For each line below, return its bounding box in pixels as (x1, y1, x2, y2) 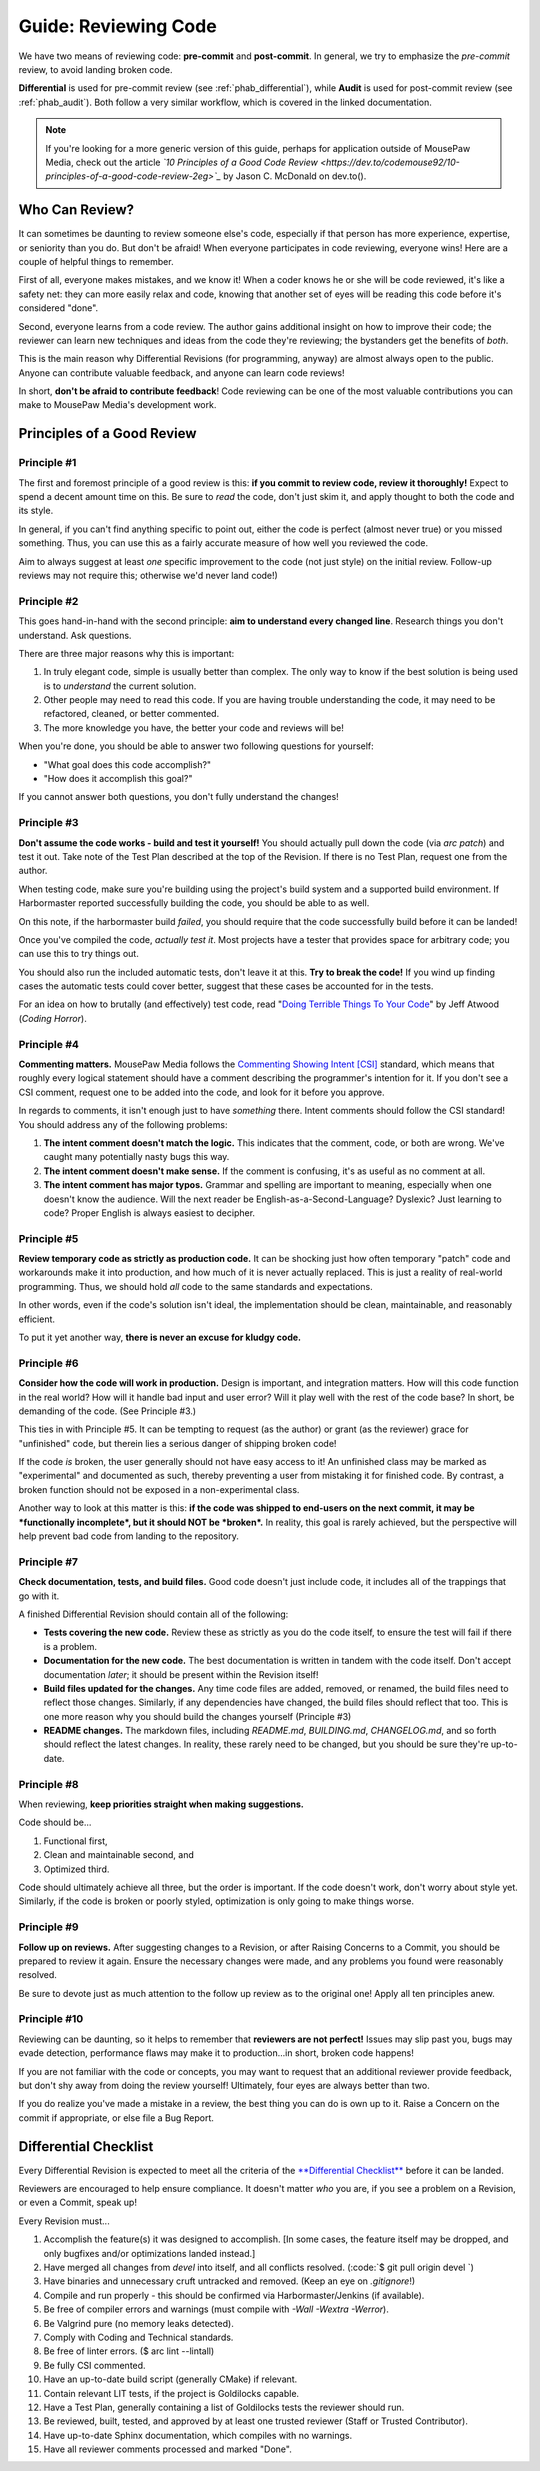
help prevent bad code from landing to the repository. (18, 1530, 239, 1542)
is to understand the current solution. (43, 680, 197, 692)
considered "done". (18, 302, 99, 314)
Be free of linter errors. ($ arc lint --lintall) (43, 2345, 215, 2357)
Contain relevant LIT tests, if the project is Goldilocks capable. (43, 2387, 300, 2399)
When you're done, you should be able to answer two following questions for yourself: (18, 740, 374, 752)
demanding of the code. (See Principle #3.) (18, 1405, 197, 1417)
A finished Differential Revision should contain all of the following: (18, 1608, 289, 1620)
